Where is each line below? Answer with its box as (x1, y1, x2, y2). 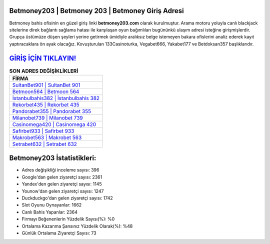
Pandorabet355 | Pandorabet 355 (12, 107, 91, 114)
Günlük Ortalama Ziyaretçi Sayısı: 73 (21, 230, 97, 236)
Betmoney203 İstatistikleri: (9, 154, 96, 162)
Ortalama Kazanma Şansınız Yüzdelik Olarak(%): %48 (21, 223, 133, 229)
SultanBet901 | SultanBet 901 (12, 81, 80, 88)
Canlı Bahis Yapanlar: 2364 (21, 209, 77, 215)
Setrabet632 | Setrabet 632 (12, 140, 77, 147)
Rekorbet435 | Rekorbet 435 (12, 101, 79, 108)
